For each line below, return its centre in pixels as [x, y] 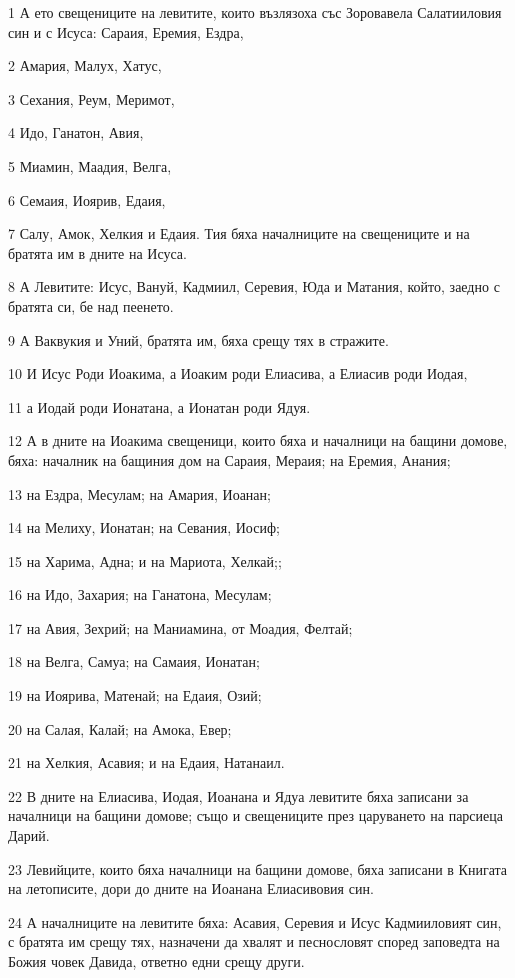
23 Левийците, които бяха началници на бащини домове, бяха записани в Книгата [257, 868]
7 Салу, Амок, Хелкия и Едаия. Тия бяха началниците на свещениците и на [239, 233]
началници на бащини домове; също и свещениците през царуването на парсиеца [255, 815]
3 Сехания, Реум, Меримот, [91, 98]
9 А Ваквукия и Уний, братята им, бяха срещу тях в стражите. [198, 339]
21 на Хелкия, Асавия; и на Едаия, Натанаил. [146, 762]
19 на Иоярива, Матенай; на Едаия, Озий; [135, 695]
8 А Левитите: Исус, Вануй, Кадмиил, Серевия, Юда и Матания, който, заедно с [254, 286]
